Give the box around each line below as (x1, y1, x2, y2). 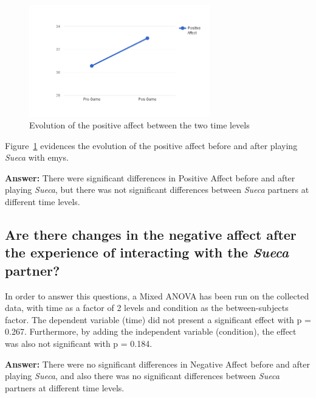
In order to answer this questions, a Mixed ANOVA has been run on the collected (5, 289, 309, 302)
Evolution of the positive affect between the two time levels (29, 119, 250, 131)
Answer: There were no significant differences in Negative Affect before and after (5, 357, 310, 370)
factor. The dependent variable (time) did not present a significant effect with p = (5, 313, 311, 326)
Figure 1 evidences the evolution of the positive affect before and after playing (5, 139, 298, 152)
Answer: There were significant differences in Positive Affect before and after (5, 171, 295, 184)
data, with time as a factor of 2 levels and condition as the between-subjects (5, 301, 289, 314)
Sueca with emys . (5, 151, 69, 164)
